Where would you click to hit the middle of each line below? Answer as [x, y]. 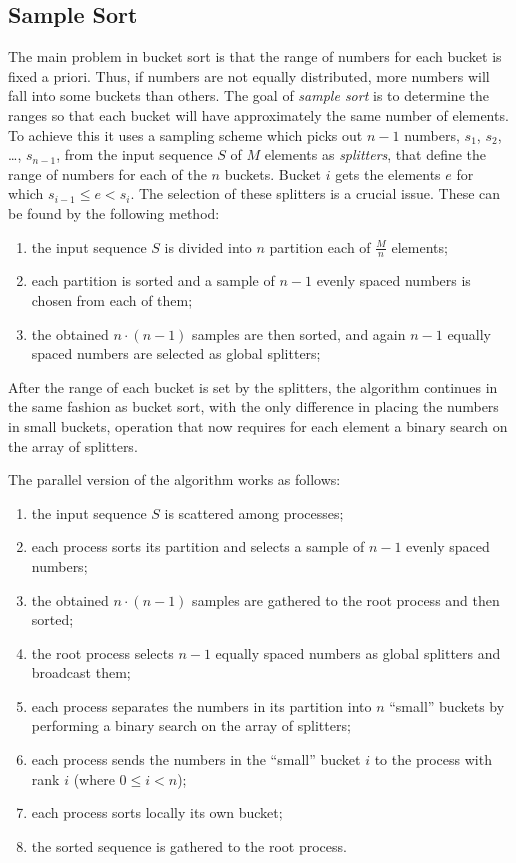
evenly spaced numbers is [393, 280]
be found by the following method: [114, 212]
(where [94, 778]
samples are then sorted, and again [299, 333]
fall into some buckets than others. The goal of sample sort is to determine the [248, 95]
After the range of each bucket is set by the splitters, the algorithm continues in [253, 386]
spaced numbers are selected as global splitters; [176, 353]
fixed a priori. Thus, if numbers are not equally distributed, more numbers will [249, 75]
